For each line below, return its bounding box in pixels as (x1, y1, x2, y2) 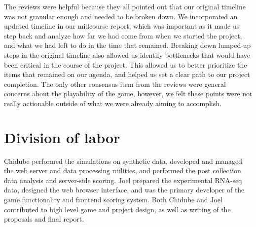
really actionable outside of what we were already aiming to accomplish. (4, 98, 221, 108)
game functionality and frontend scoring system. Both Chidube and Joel (4, 194, 222, 205)
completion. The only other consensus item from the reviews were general (4, 78, 226, 89)
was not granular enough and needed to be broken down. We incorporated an (4, 11, 238, 21)
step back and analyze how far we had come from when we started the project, (4, 30, 242, 40)
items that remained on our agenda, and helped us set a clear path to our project (4, 69, 250, 79)
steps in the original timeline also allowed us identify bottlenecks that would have (4, 49, 250, 60)
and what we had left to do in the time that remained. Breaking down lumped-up (4, 40, 251, 50)
